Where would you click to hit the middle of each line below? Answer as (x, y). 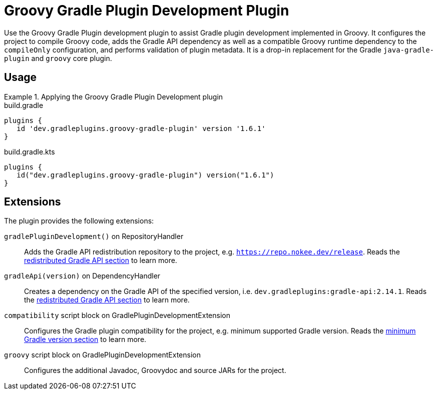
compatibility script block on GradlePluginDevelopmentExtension (117, 315)
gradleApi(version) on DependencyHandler (82, 276)
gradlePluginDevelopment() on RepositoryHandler (94, 236)
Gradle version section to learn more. (85, 339)
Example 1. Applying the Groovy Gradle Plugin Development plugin (114, 96)
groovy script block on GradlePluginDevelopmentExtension (102, 355)
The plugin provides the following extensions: (79, 221)
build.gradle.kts (30, 151)
